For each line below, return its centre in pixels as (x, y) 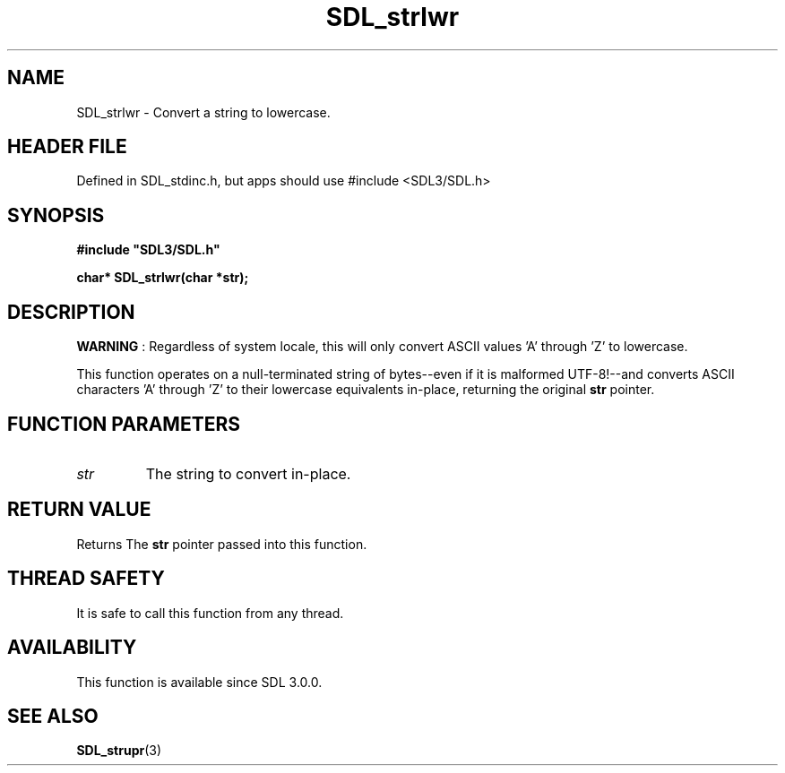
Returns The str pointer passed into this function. (222, 544)
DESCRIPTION (71, 312)
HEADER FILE (67, 147)
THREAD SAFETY (86, 579)
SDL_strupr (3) (119, 751)
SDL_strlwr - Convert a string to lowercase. (203, 112)
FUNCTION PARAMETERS (124, 424)
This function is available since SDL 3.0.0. (199, 682)
